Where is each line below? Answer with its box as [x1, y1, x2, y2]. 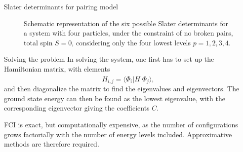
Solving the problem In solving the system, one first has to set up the [4, 54, 214, 64]
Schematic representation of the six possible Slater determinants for [24, 18, 228, 28]
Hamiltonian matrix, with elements [4, 63, 110, 74]
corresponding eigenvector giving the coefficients [4, 103, 150, 113]
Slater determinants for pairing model [4, 1, 118, 11]
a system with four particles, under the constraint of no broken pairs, [24, 28, 233, 38]
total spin [24, 37, 53, 47]
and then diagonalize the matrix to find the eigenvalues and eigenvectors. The [4, 83, 240, 94]
